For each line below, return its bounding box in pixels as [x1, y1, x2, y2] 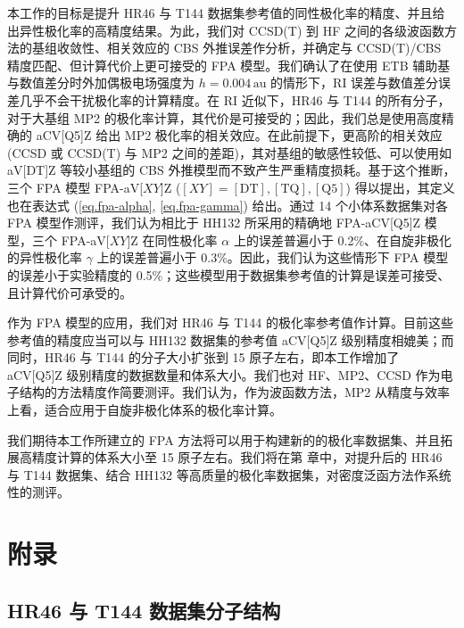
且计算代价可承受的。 [7, 283, 132, 302]
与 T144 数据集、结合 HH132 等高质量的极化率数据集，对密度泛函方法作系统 [7, 465, 452, 483]
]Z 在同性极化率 [127, 230, 218, 249]
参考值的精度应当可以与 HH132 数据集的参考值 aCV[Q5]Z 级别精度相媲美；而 [7, 330, 454, 349]
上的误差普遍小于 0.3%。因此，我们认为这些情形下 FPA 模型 [96, 248, 449, 267]
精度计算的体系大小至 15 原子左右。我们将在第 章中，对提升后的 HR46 [31, 448, 443, 467]
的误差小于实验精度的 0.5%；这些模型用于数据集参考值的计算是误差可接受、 [7, 265, 451, 284]
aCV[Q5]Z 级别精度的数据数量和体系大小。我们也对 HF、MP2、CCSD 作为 [7, 365, 441, 384]
